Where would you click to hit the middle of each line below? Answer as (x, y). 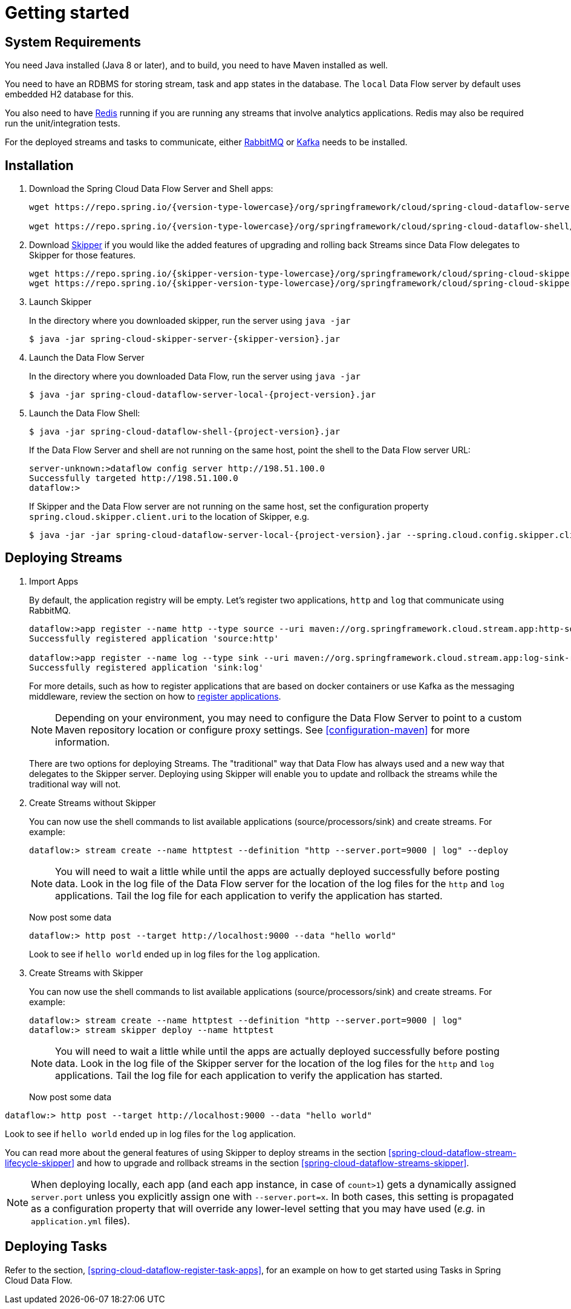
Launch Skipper (60, 302)
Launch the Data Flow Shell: (85, 413)
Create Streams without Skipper (93, 802)
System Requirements (73, 42)
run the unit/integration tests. (63, 123)
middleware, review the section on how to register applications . (155, 696)
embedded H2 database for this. (69, 94)
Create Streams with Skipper (86, 973)
